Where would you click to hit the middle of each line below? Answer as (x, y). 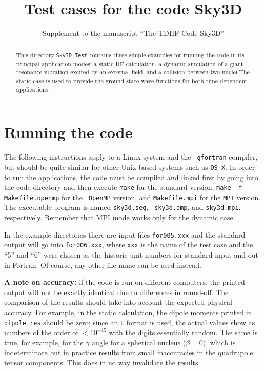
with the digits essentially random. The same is (183, 332)
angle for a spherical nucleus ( (139, 342)
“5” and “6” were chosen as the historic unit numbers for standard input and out (131, 255)
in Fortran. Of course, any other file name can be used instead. (103, 265)
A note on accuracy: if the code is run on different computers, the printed (125, 282)
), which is (219, 342)
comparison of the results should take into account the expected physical (118, 302)
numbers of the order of (41, 332)
